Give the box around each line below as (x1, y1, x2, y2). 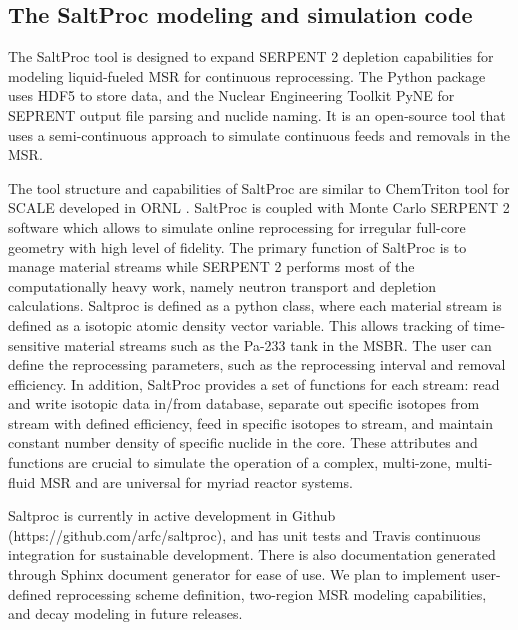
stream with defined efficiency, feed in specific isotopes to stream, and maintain (8, 412, 493, 433)
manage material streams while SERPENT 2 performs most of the (8, 256, 415, 277)
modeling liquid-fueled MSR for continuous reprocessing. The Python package (8, 65, 486, 86)
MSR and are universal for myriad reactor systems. (39, 471, 353, 492)
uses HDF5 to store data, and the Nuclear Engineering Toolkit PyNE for (8, 85, 455, 106)
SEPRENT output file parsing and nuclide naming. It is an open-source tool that (8, 104, 506, 125)
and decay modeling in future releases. (8, 603, 243, 624)
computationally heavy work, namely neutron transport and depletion (8, 275, 437, 296)
